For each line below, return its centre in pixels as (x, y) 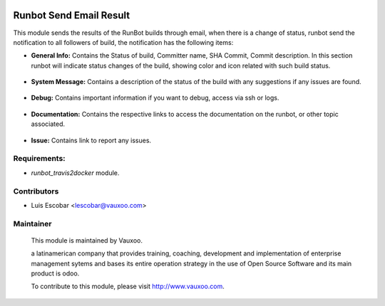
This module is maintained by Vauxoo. (87, 240)
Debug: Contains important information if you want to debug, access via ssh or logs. (155, 98)
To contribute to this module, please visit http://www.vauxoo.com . (128, 286)
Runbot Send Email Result (72, 15)
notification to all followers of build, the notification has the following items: (123, 42)
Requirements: (39, 159)
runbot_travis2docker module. (75, 173)
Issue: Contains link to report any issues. (91, 140)
